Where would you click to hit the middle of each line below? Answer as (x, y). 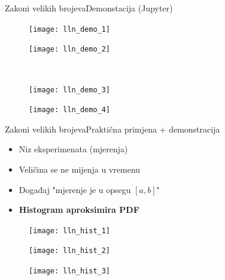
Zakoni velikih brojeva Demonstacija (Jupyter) (89, 8)
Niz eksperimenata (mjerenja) (73, 149)
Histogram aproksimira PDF (79, 210)
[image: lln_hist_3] (70, 271)
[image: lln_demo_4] (70, 110)
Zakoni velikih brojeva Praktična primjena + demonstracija (113, 129)
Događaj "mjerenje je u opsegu (75, 189)
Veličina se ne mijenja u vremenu (80, 169)
